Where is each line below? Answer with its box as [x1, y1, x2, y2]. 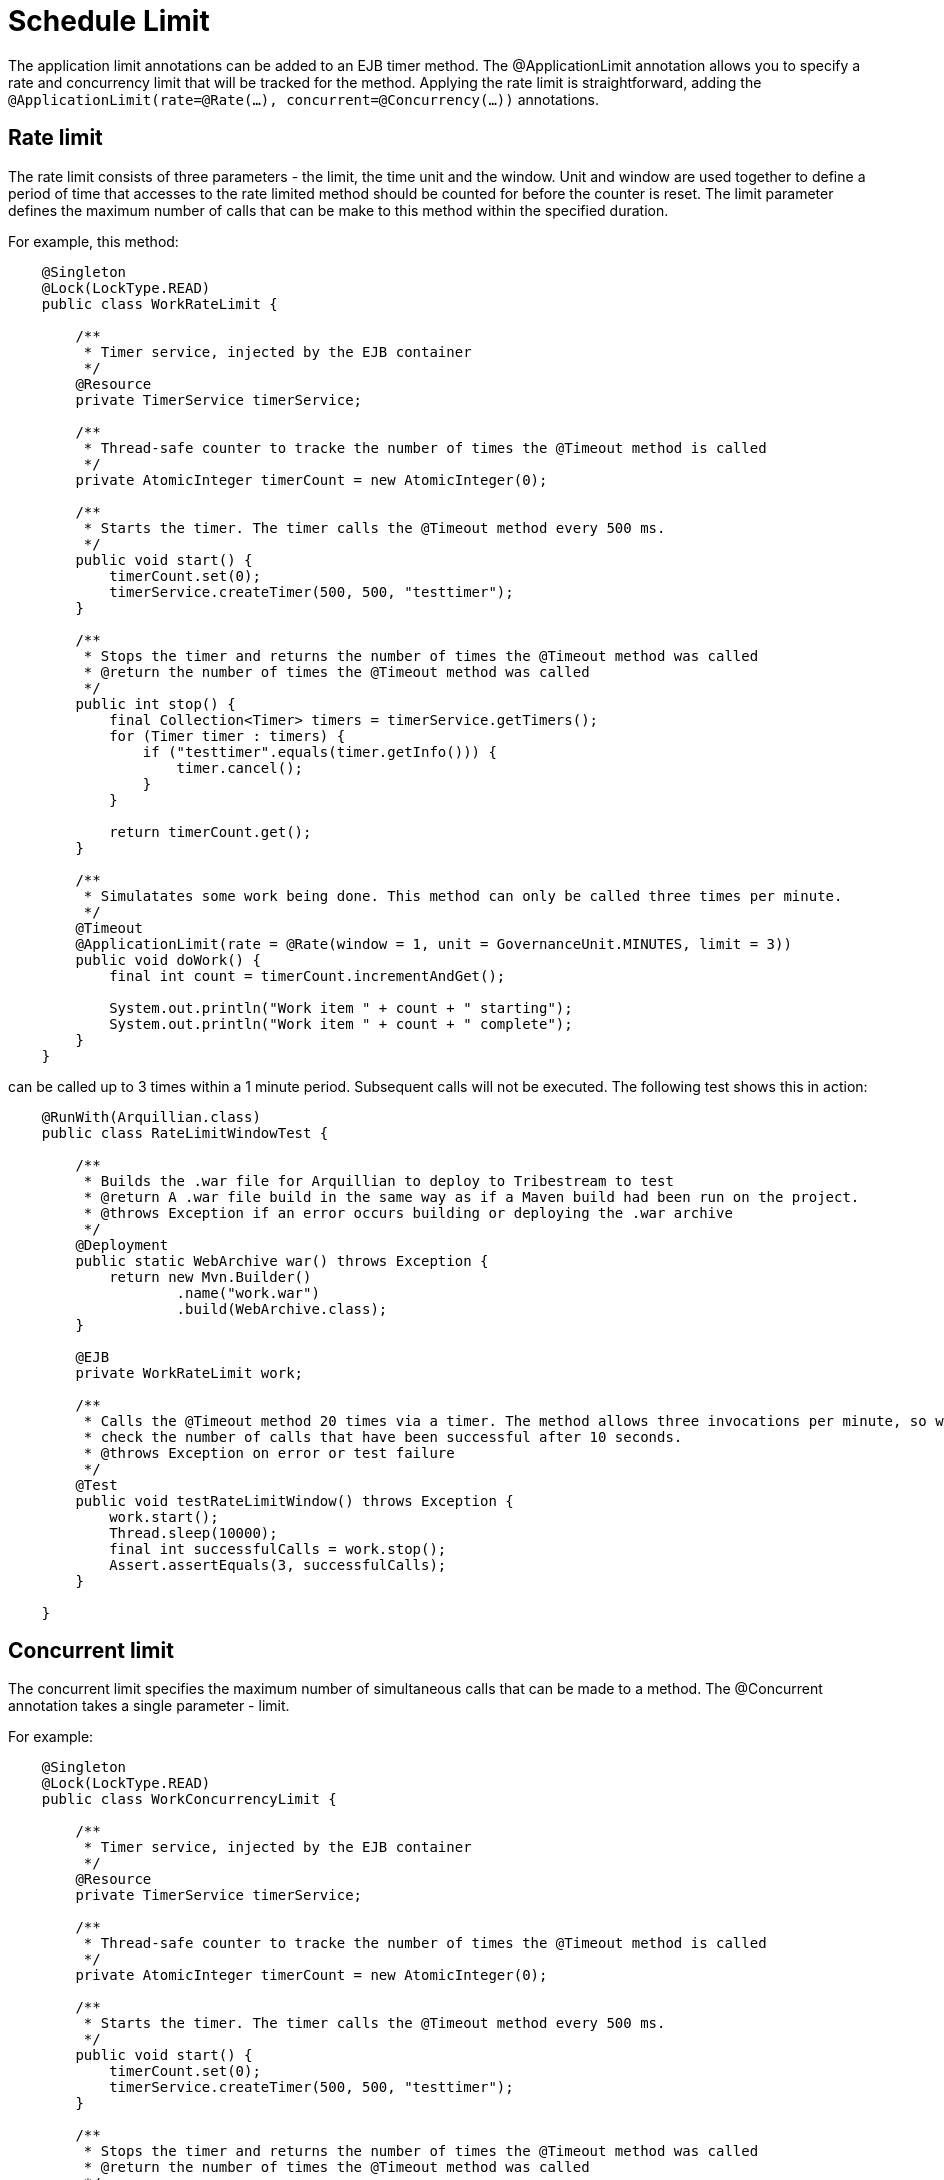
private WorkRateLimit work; [75, 1364, 304, 1381]
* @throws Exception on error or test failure [83, 1444, 455, 1461]
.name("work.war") [176, 1284, 320, 1301]
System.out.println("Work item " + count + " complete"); [109, 1015, 573, 1032]
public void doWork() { [75, 951, 261, 968]
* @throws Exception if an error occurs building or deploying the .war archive [83, 1204, 733, 1221]
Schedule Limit [8, 4, 210, 38]
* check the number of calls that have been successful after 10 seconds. [83, 1428, 683, 1445]
